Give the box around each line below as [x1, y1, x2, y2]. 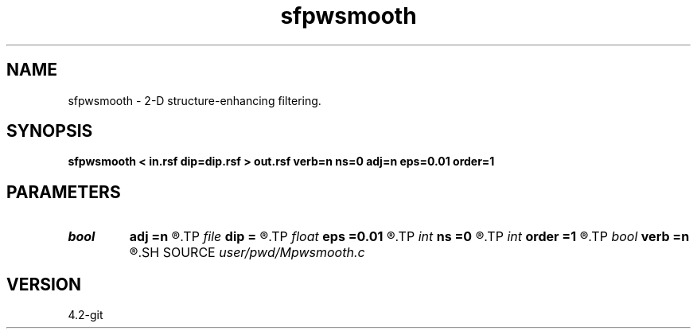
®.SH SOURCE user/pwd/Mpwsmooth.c [129, 244, 365, 261]
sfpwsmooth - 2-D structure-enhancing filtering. [68, 93, 321, 107]
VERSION [6, 274, 82, 294]
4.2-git [68, 308, 103, 322]
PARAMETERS [6, 181, 121, 202]
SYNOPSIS [6, 121, 93, 142]
